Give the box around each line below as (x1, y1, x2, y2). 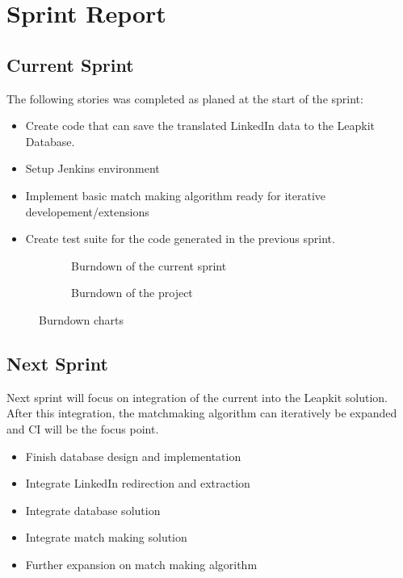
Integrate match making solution (25, 529, 187, 546)
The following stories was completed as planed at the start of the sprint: (6, 90, 363, 107)
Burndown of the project (71, 284, 193, 301)
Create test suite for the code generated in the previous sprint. (25, 230, 335, 247)
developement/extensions (25, 203, 149, 220)
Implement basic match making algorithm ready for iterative (25, 186, 326, 203)
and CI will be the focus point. (6, 420, 159, 437)
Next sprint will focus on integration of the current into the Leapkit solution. (6, 388, 388, 405)
